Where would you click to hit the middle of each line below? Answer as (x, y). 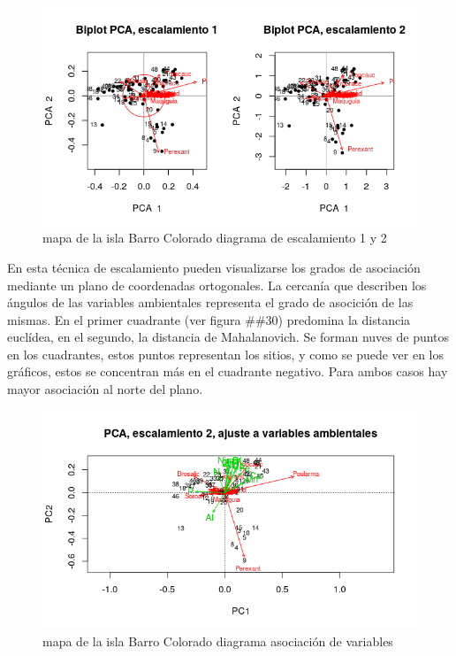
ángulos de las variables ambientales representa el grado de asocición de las (210, 302)
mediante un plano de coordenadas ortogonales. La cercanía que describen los (217, 285)
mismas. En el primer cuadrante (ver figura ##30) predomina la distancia (209, 319)
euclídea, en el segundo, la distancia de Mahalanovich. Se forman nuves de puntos (228, 337)
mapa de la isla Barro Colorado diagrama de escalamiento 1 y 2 (215, 238)
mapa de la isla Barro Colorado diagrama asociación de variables (218, 641)
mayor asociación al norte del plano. (105, 389)
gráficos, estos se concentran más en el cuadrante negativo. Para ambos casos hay (228, 371)
